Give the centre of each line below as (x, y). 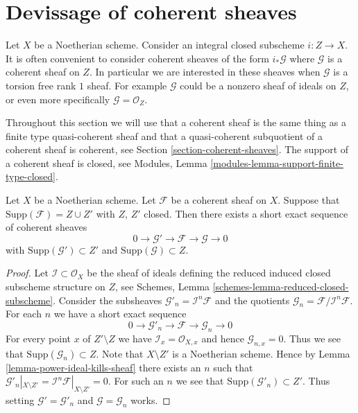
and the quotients (252, 300)
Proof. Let (27, 273)
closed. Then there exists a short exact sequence (246, 213)
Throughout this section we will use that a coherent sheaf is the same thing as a (176, 122)
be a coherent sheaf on (219, 200)
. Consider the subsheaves (108, 300)
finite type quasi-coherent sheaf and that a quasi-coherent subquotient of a (164, 135)
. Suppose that (309, 200)
